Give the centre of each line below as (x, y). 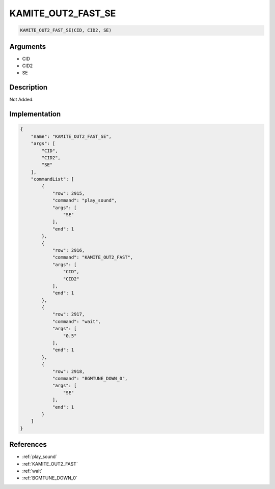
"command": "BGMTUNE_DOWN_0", (90, 378)
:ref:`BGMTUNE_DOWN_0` (50, 478)
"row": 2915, (68, 193)
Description (29, 87)
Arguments (28, 47)
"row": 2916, (68, 250)
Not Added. (22, 100)
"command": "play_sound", (85, 200)
